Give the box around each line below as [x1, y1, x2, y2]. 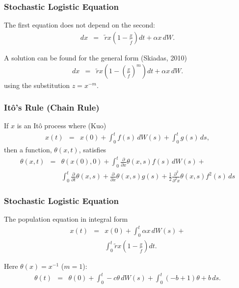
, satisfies [79, 144, 106, 155]
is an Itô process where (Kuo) [17, 120, 106, 131]
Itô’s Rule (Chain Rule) [4, 101, 100, 113]
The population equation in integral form [4, 214, 128, 224]
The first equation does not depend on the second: [4, 20, 155, 30]
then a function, [4, 144, 52, 155]
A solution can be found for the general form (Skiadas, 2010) [4, 52, 187, 62]
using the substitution [4, 80, 70, 90]
